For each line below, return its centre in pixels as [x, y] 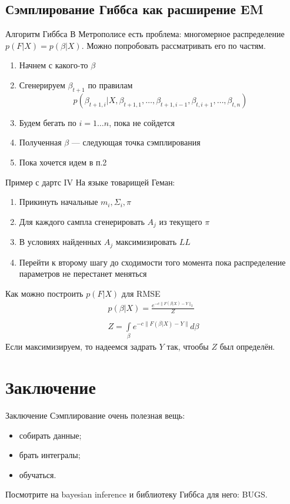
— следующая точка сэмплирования [136, 142]
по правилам [110, 84]
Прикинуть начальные [59, 202]
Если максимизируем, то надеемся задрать [81, 346]
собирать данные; [50, 435]
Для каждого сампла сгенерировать [82, 221]
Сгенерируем [42, 84]
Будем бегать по [48, 122]
